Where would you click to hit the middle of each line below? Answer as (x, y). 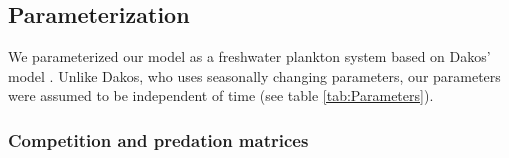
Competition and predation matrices (158, 139)
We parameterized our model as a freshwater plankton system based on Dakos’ (249, 56)
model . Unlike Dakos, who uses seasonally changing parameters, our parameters (254, 75)
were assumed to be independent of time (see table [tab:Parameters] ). (221, 95)
